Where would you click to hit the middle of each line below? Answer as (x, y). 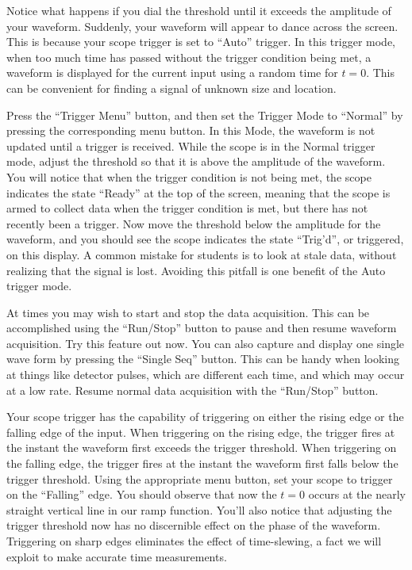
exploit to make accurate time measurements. (117, 556)
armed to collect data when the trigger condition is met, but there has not (187, 208)
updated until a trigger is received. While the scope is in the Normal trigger (191, 145)
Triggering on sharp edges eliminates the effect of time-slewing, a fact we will (194, 541)
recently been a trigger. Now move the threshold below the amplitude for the (194, 223)
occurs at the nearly (357, 494)
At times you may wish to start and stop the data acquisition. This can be (188, 312)
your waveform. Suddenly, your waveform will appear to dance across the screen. (202, 26)
